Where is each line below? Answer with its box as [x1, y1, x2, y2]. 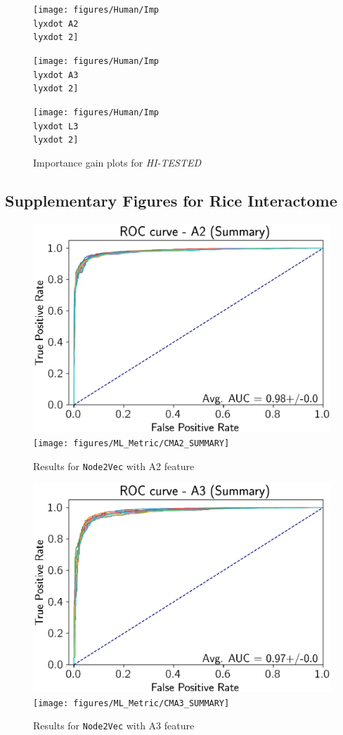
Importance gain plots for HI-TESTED [33, 155, 202, 169]
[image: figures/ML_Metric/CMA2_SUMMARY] [33, 438, 230, 448]
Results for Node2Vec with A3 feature [33, 718, 195, 733]
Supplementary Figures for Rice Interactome [5, 189, 337, 211]
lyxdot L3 [33, 121, 79, 131]
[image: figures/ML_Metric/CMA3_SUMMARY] [33, 698, 230, 708]
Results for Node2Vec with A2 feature [33, 458, 195, 473]
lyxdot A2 [33, 18, 79, 29]
